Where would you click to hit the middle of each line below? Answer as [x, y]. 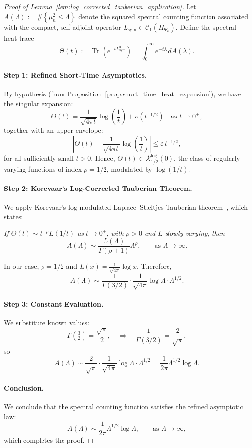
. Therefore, [154, 266]
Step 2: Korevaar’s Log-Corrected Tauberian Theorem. [98, 188]
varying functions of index [43, 169]
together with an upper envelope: [53, 130]
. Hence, [103, 158]
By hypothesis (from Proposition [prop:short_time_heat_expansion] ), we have [123, 94]
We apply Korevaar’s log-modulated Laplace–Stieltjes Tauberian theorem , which [126, 207]
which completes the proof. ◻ [49, 440]
